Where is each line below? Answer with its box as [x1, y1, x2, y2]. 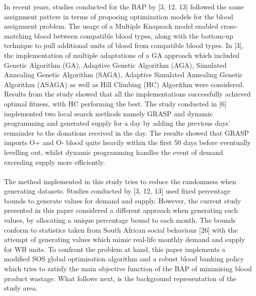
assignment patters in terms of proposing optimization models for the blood [4, 11, 233, 21]
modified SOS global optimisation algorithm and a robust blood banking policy [4, 253, 244, 264]
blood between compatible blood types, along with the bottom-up [34, 30, 233, 41]
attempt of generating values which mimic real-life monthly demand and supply [4, 234, 245, 245]
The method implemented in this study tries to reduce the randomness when [4, 176, 236, 186]
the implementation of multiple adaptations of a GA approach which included [4, 49, 240, 60]
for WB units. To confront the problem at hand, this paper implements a [4, 244, 225, 254]
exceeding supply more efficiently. [4, 156, 105, 167]
